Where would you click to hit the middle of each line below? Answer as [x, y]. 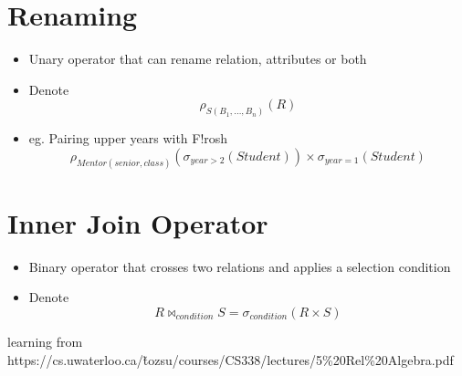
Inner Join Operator [138, 222]
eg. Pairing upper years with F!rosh [128, 138]
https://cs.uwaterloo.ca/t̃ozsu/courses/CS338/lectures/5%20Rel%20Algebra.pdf [231, 359]
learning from [45, 341]
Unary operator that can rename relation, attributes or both [198, 59]
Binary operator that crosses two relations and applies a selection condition [240, 266]
